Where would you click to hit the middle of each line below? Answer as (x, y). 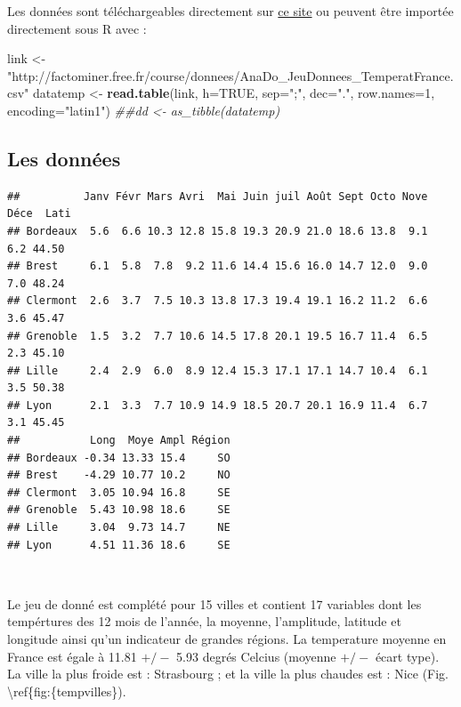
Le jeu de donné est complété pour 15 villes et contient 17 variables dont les (214, 603)
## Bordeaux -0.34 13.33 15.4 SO (119, 458)
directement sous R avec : (77, 28)
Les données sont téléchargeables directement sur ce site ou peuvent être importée (230, 11)
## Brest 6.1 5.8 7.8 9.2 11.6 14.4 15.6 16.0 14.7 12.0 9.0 (218, 266)
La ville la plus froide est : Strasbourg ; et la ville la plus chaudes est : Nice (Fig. (228, 674)
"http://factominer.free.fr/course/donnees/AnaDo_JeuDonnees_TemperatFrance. (230, 75)
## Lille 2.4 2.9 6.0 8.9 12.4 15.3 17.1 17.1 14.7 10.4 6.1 (218, 370)
